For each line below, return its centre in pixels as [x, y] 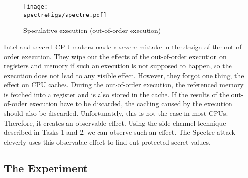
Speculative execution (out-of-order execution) [92, 30]
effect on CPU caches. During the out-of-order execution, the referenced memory [124, 85]
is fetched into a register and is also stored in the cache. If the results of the [116, 94]
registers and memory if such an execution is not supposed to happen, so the [118, 66]
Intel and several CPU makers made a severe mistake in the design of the [113, 46]
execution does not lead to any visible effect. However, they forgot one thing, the [124, 75]
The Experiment [46, 168]
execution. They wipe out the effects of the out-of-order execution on [124, 56]
